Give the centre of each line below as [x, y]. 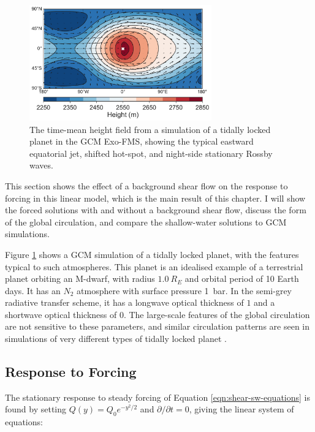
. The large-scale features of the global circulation [217, 314]
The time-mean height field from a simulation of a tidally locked [150, 129]
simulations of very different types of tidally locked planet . [116, 339]
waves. [41, 165]
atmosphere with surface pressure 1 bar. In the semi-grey [184, 290]
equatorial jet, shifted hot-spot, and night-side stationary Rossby [151, 153]
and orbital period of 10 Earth [242, 279]
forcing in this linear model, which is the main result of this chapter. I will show [155, 198]
